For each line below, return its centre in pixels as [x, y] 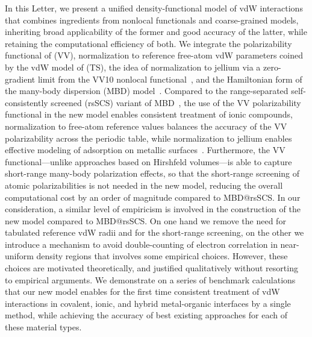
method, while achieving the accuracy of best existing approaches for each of [146, 315]
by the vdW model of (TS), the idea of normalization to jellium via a [133, 67]
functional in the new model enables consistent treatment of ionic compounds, [149, 114]
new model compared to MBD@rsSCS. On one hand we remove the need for [145, 220]
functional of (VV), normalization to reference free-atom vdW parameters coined [154, 55]
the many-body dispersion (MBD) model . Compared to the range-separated [147, 91]
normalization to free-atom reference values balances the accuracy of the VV [146, 126]
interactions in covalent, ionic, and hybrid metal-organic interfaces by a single [148, 303]
